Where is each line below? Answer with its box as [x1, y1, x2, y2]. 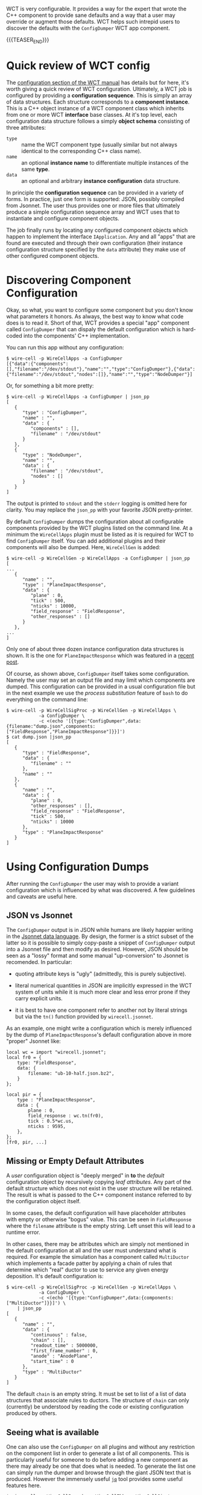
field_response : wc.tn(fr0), [28, 1113, 104, 1119]
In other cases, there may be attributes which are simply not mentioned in [6, 1241, 189, 1248]
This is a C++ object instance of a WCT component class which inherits [6, 104, 185, 111]
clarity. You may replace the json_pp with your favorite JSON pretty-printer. [6, 506, 193, 513]
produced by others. [6, 1410, 57, 1417]
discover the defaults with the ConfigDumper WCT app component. [6, 24, 170, 31]
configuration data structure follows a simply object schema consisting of [6, 117, 191, 125]
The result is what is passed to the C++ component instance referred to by [6, 1191, 192, 1198]
